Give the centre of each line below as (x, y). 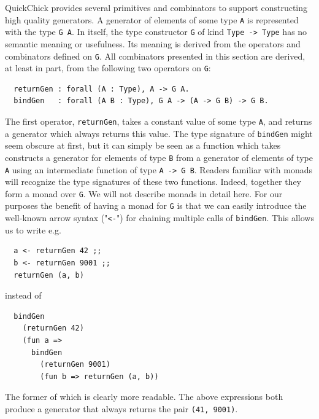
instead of (23, 295)
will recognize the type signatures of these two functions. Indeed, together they (153, 182)
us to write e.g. (33, 229)
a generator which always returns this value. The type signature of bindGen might (159, 133)
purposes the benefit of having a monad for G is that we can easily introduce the (156, 206)
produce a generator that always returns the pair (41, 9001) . (121, 408)
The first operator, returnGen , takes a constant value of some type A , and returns (159, 121)
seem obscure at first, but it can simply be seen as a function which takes (143, 145)
